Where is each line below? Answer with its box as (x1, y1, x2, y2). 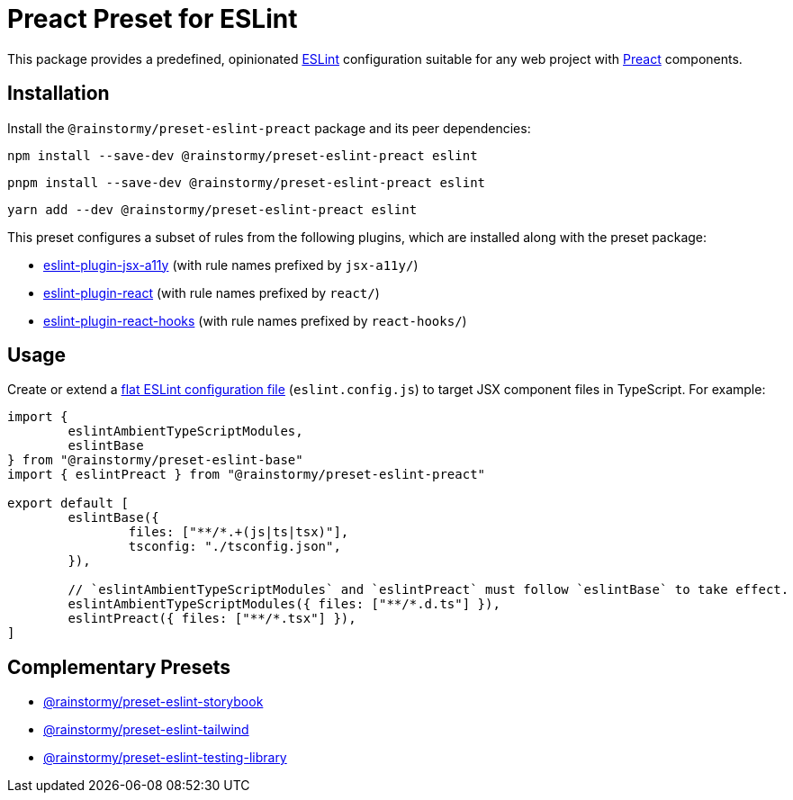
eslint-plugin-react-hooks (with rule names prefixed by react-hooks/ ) (43, 312, 467, 328)
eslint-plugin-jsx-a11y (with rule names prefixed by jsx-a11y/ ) (43, 256, 419, 273)
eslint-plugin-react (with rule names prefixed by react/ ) (43, 284, 380, 301)
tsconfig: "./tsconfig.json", (128, 539, 341, 554)
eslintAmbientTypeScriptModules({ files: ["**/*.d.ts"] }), (68, 597, 500, 612)
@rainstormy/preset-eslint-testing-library (43, 750, 287, 766)
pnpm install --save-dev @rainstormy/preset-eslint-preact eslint (7, 175, 486, 190)
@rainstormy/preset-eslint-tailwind (43, 722, 249, 738)
